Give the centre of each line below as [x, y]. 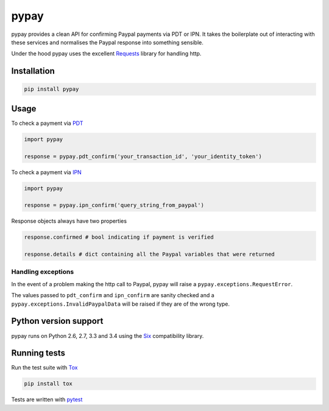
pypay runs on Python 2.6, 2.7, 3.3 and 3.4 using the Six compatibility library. [108, 335]
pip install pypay [51, 89]
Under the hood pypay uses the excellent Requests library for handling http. [106, 54]
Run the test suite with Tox [44, 368]
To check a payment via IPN [46, 172]
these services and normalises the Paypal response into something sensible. [107, 42]
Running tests [38, 353]
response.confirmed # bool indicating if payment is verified [119, 237]
